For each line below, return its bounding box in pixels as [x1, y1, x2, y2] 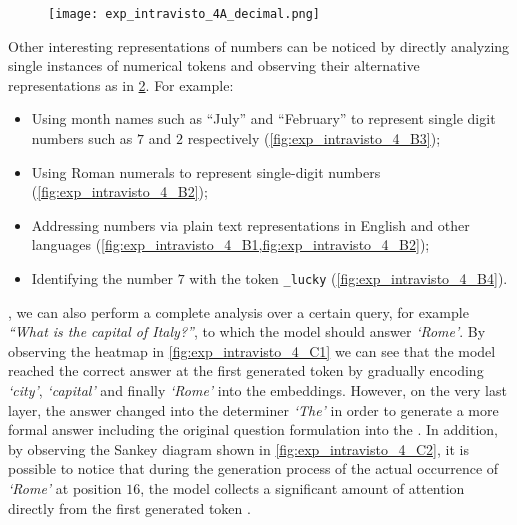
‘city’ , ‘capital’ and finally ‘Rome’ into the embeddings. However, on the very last [8, 380, 507, 401]
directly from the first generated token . [8, 497, 251, 518]
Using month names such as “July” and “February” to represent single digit [31, 108, 496, 129]
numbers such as [31, 128, 133, 149]
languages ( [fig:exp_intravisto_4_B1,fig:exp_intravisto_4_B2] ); [31, 234, 430, 255]
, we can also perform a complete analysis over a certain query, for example [8, 301, 469, 322]
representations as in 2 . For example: [8, 74, 234, 95]
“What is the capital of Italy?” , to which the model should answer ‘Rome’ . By [8, 321, 486, 342]
